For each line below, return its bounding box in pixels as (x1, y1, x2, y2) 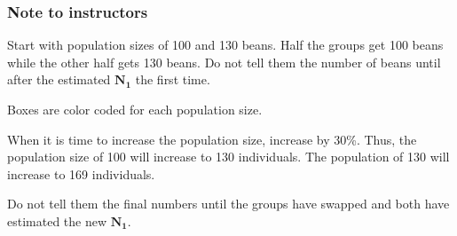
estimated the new (7, 211, 107, 230)
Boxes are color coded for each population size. (7, 100, 263, 118)
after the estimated (7, 70, 111, 89)
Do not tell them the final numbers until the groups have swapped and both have (7, 194, 450, 213)
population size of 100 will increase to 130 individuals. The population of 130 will (7, 147, 450, 166)
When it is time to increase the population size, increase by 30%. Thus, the (7, 130, 417, 148)
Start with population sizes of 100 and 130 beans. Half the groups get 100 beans (7, 35, 444, 54)
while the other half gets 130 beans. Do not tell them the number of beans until (7, 52, 441, 71)
